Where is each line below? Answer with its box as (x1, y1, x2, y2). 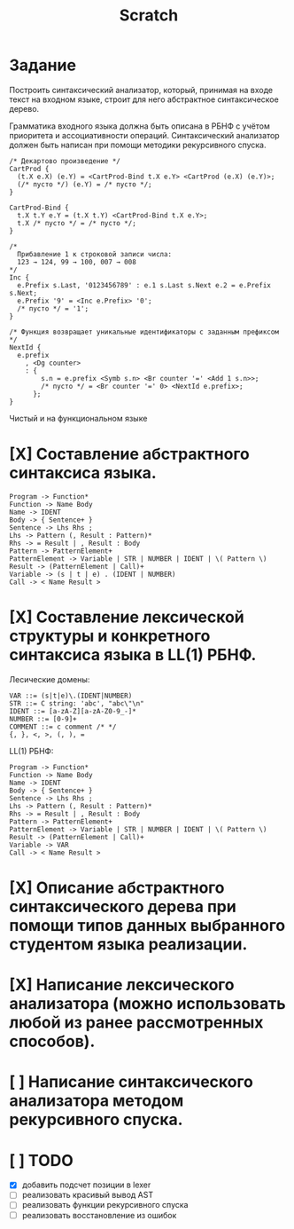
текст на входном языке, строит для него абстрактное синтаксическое (9, 94, 279, 105)
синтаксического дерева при (9, 897, 236, 917)
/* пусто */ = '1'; (17, 303, 89, 313)
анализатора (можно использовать (9, 994, 286, 1014)
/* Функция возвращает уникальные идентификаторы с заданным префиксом (9, 327, 279, 336)
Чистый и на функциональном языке (9, 413, 148, 423)
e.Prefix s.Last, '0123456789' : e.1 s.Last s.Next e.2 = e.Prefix (17, 280, 272, 289)
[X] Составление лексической (9, 607, 245, 627)
